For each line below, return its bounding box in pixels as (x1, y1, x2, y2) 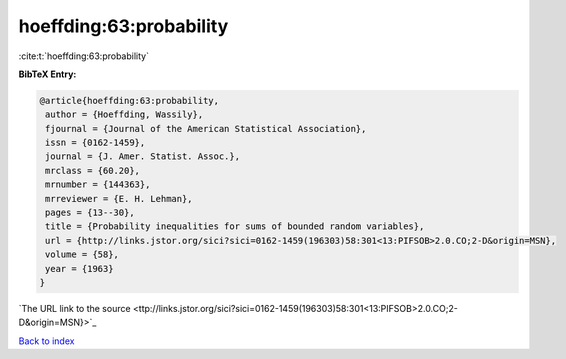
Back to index (18, 335, 75, 347)
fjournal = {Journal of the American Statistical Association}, (45, 123, 367, 134)
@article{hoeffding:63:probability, (39, 95, 220, 106)
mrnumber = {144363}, (45, 179, 151, 190)
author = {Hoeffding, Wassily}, (45, 109, 204, 120)
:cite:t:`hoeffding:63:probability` (18, 50, 150, 62)
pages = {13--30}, (45, 207, 135, 219)
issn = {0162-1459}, (45, 137, 146, 149)
